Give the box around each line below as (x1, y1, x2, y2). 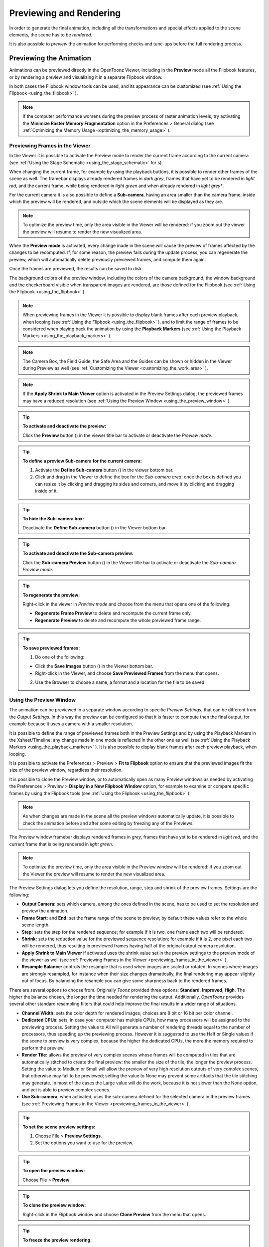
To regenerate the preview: (22, 592, 80, 598)
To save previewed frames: (22, 645, 80, 651)
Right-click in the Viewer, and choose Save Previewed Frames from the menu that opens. (35, 670, 219, 676)
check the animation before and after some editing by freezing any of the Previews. (22, 820, 194, 826)
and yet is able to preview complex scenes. (21, 1087, 111, 1093)
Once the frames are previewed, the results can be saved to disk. (9, 266, 143, 272)
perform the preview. (21, 1045, 65, 1051)
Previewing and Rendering (9, 7, 121, 18)
